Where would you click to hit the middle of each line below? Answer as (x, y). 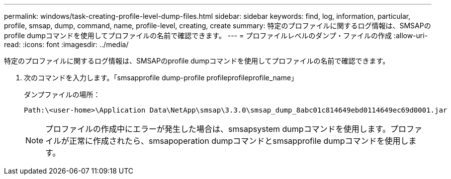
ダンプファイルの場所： (62, 94)
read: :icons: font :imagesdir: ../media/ (66, 44)
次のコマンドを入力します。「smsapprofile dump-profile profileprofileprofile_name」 (161, 78)
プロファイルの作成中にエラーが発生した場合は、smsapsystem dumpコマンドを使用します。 (218, 129)
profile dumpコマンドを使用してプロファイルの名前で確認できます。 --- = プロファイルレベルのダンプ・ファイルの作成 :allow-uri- (216, 35)
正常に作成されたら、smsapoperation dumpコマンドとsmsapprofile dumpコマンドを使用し (239, 141)
